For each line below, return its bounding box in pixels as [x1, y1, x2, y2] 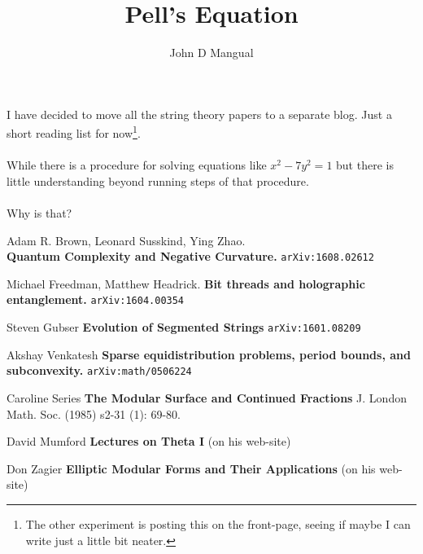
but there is [336, 156, 394, 174]
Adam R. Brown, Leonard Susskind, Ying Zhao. [7, 231, 246, 248]
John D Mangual [169, 44, 254, 61]
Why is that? [7, 204, 72, 221]
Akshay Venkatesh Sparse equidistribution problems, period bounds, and [7, 345, 411, 363]
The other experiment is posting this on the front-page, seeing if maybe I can [25, 515, 411, 532]
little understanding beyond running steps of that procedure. [7, 172, 309, 189]
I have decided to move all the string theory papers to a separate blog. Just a [7, 105, 392, 122]
